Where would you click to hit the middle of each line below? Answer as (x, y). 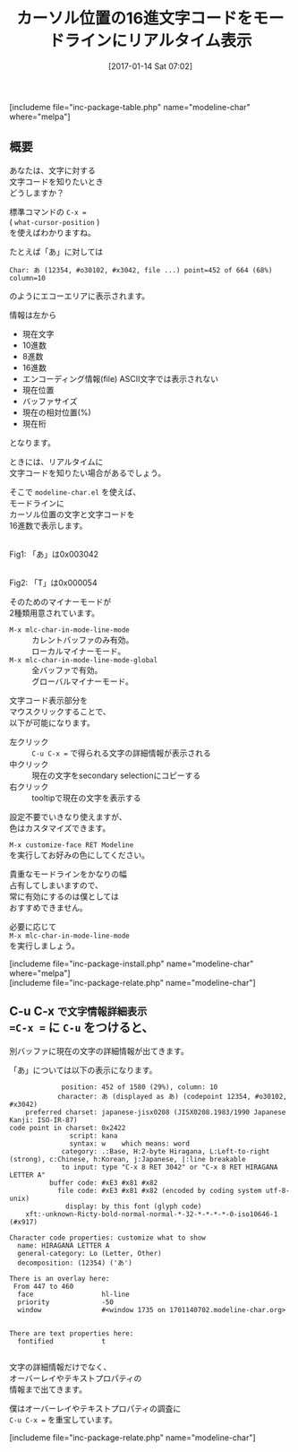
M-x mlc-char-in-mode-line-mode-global (84, 660)
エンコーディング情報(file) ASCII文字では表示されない (120, 378)
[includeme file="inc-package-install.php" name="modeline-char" (132, 964)
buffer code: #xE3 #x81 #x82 (103, 1183)
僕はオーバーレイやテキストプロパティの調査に (95, 1408)
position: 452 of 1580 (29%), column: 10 (140, 1087)
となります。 (33, 442)
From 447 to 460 (43, 1286)
